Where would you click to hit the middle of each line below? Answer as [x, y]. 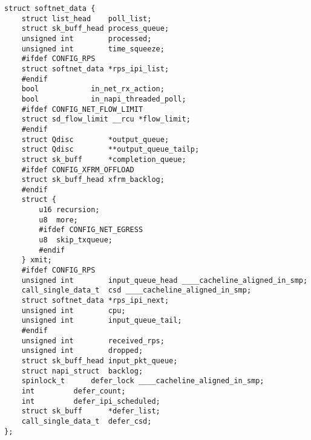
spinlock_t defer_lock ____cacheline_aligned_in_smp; [143, 381]
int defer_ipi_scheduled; [91, 401]
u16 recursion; [69, 210]
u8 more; [58, 220]
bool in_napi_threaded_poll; [104, 99]
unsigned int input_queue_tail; [102, 321]
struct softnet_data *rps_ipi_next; [95, 301]
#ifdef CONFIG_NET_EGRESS [91, 230]
